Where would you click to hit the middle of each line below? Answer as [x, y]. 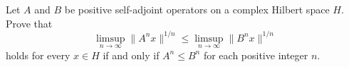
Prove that [29, 23]
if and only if [131, 55]
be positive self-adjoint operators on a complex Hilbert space [197, 9]
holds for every [38, 55]
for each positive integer [256, 55]
